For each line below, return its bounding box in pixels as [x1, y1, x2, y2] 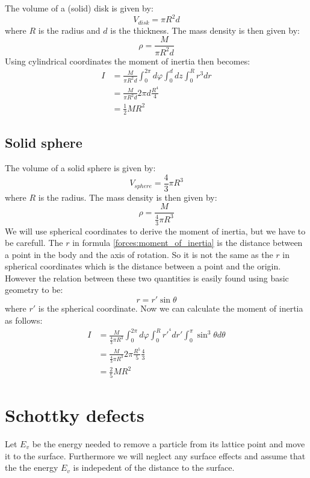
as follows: [5, 313, 43, 326]
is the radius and [38, 24, 101, 36]
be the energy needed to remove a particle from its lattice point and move [32, 437, 305, 450]
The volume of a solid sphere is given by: [5, 162, 156, 174]
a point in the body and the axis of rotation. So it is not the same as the [5, 248, 273, 260]
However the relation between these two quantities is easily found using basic [5, 271, 289, 284]
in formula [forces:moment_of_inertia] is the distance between [72, 236, 303, 249]
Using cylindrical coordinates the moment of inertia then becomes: [5, 54, 250, 67]
